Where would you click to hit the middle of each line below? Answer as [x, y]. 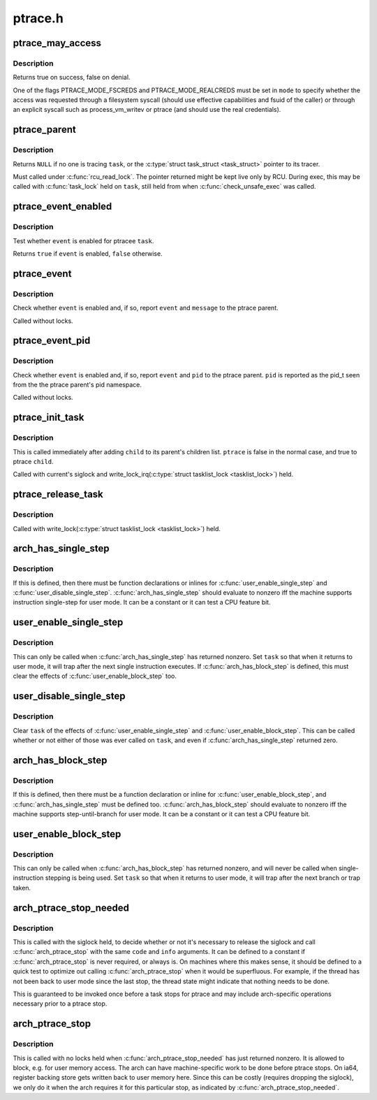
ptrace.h [38, 18]
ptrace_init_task [49, 418]
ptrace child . [33, 462]
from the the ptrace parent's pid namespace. [77, 385]
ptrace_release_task [58, 494]
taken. [22, 888]
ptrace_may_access [57, 43]
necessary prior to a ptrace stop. [60, 1004]
